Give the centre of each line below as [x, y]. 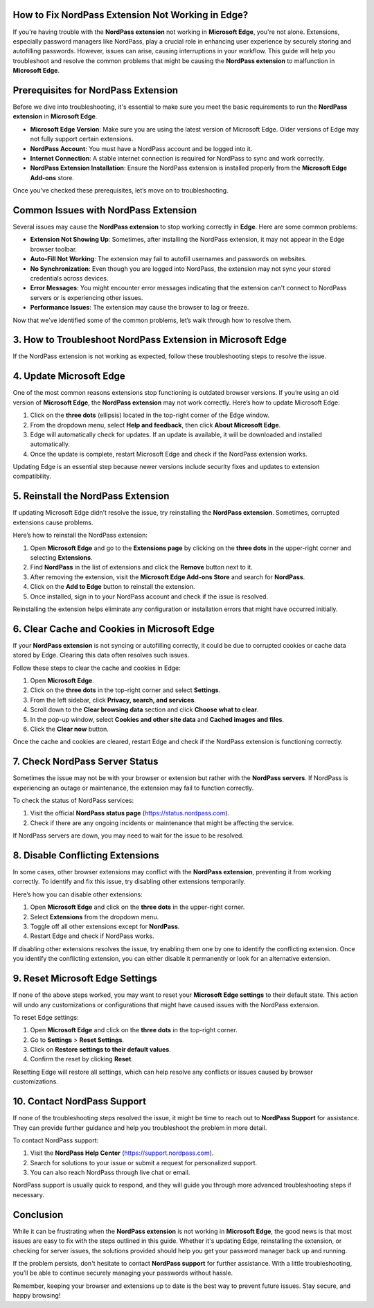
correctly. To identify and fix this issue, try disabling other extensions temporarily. [129, 882]
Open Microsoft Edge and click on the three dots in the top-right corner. [134, 1030]
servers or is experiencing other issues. [87, 297]
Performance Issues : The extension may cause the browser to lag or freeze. [140, 308]
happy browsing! [37, 1296]
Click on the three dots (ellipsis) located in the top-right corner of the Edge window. [150, 415]
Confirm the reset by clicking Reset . [81, 1059]
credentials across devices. [69, 278]
